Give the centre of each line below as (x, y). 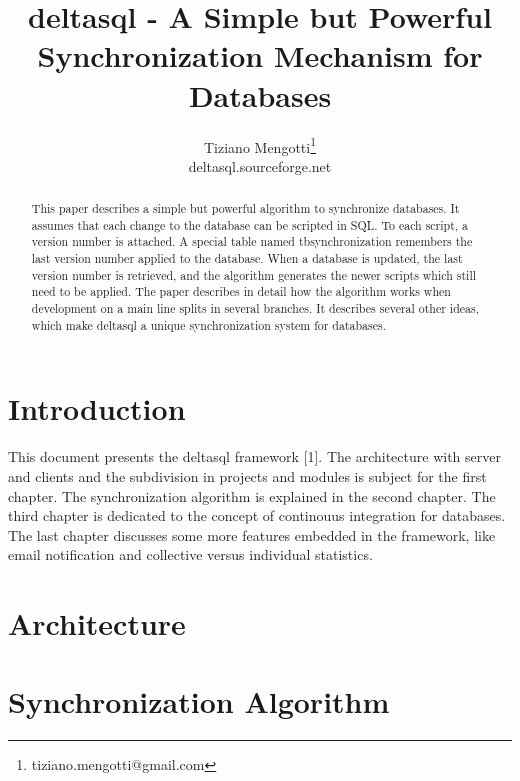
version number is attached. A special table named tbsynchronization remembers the (252, 241)
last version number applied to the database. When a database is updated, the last (247, 258)
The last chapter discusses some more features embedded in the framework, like (252, 534)
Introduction (97, 408)
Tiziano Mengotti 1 (260, 145)
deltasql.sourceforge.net (260, 165)
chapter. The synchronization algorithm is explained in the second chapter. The (252, 495)
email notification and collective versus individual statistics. (190, 554)
